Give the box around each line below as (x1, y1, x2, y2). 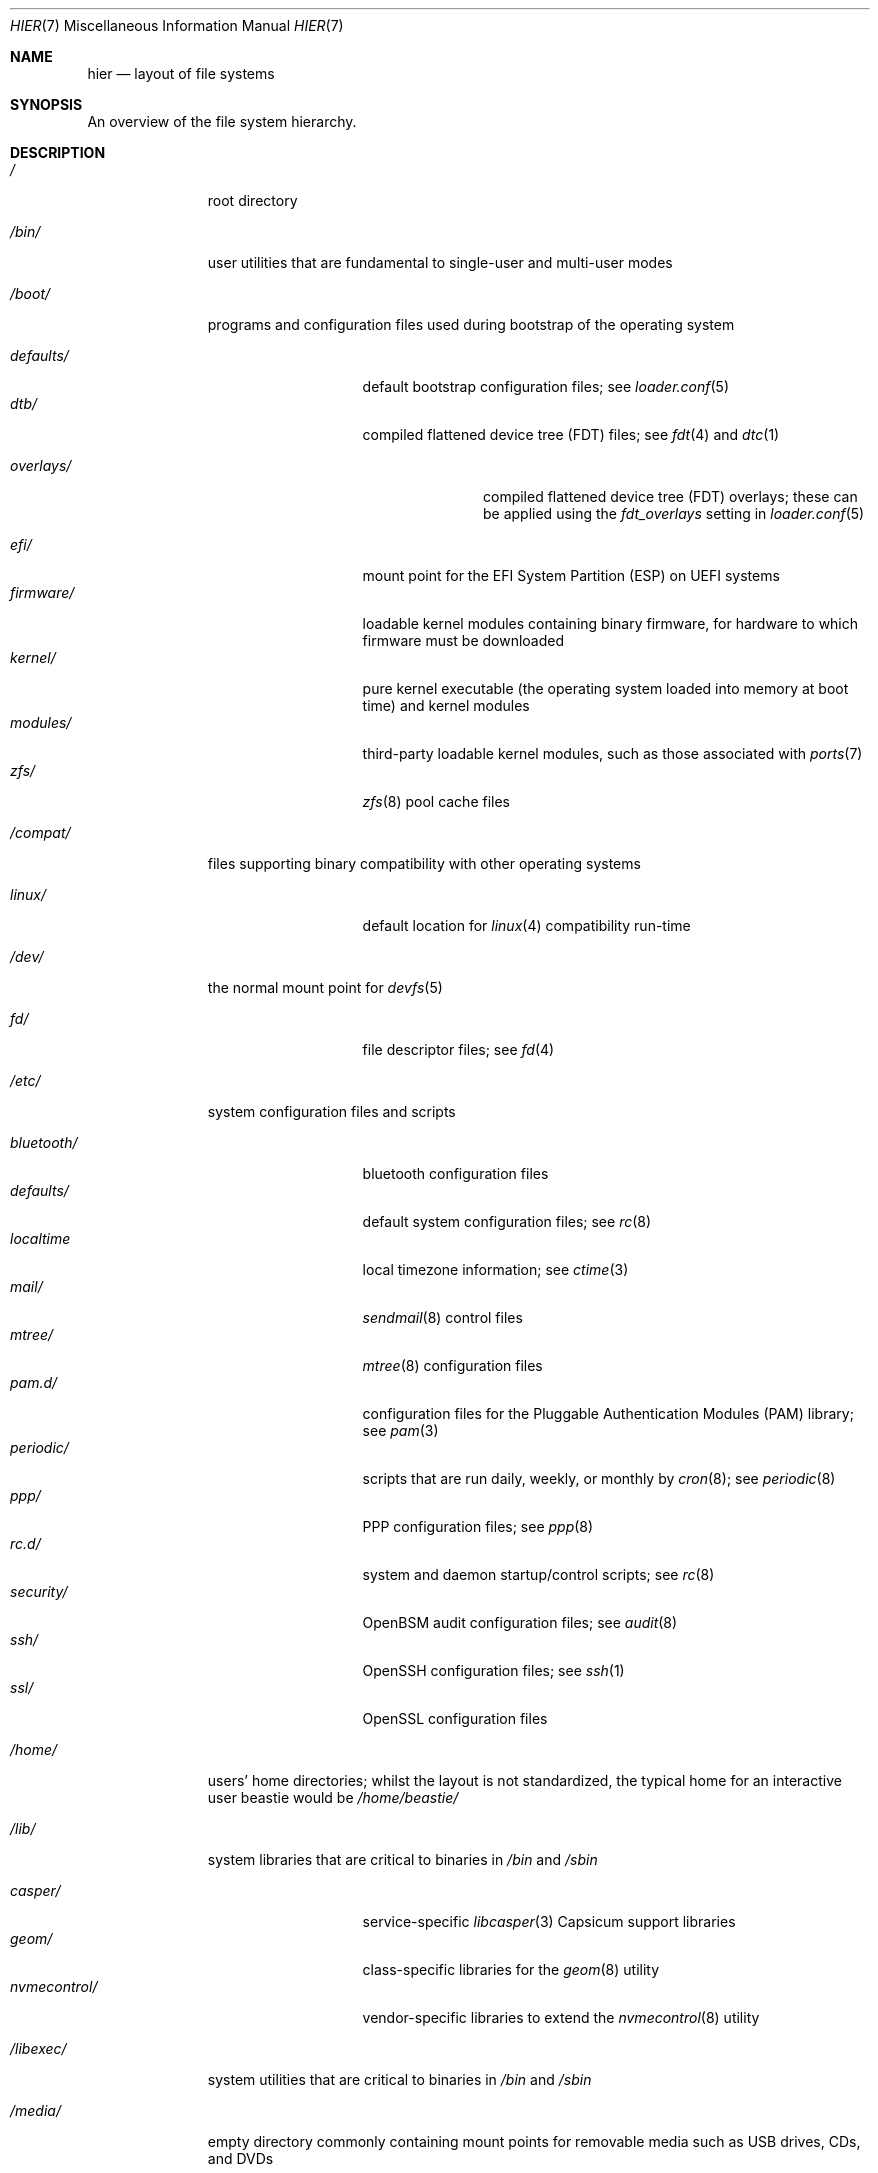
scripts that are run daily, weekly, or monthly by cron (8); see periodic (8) (362, 1470, 836, 1487)
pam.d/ (10, 1374, 58, 1391)
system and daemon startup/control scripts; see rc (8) (362, 1566, 715, 1583)
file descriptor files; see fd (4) (362, 1041, 555, 1058)
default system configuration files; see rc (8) (362, 1213, 652, 1230)
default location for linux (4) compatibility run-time (362, 917, 691, 934)
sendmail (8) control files (362, 1309, 523, 1326)
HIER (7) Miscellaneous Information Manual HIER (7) (10, 17, 344, 34)
